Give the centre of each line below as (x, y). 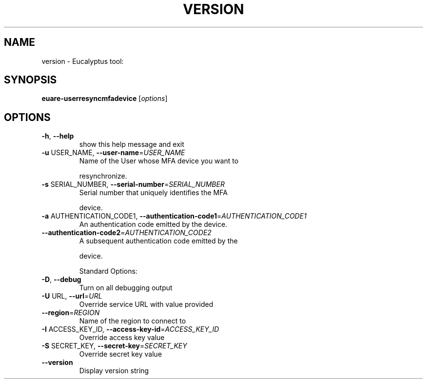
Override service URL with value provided (146, 304)
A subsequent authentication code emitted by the (158, 241)
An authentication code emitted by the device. (153, 224)
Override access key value (122, 338)
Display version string (114, 371)
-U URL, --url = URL (72, 296)
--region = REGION (71, 313)
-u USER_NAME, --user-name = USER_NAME (113, 153)
